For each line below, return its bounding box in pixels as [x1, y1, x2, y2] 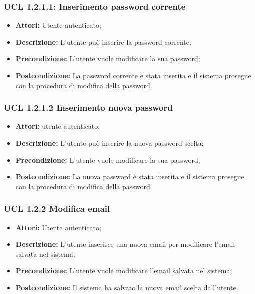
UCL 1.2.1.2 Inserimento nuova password [4, 101, 173, 114]
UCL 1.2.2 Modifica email [4, 202, 110, 215]
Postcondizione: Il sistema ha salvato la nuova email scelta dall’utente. [15, 282, 238, 292]
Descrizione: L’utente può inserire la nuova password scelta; [15, 138, 204, 148]
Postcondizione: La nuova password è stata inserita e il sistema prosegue [15, 171, 244, 182]
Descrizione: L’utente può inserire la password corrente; [15, 36, 191, 47]
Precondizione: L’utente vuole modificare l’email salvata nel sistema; [15, 265, 232, 276]
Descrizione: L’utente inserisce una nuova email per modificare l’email [15, 239, 235, 249]
